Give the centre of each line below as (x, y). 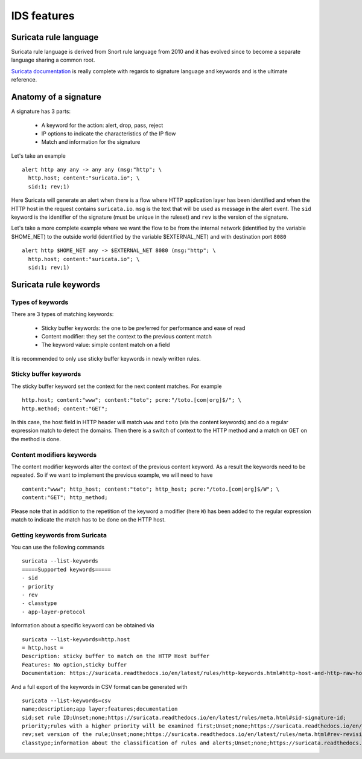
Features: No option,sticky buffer (75, 664)
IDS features (43, 16)
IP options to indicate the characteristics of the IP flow (109, 134)
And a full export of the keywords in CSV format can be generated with (99, 686)
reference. (24, 80)
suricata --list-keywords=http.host (76, 639)
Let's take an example (38, 156)
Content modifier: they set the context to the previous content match (127, 336)
